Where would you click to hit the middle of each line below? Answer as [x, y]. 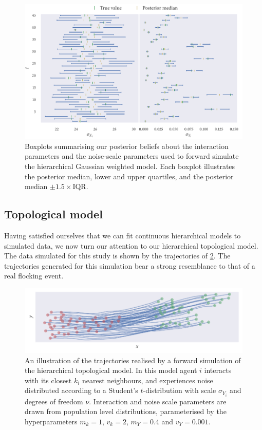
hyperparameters [51, 421]
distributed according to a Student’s [81, 390]
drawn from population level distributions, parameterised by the [126, 411]
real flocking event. [34, 276]
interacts [218, 370]
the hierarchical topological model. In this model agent [111, 370]
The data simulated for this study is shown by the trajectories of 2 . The [117, 256]
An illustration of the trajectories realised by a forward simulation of [133, 360]
